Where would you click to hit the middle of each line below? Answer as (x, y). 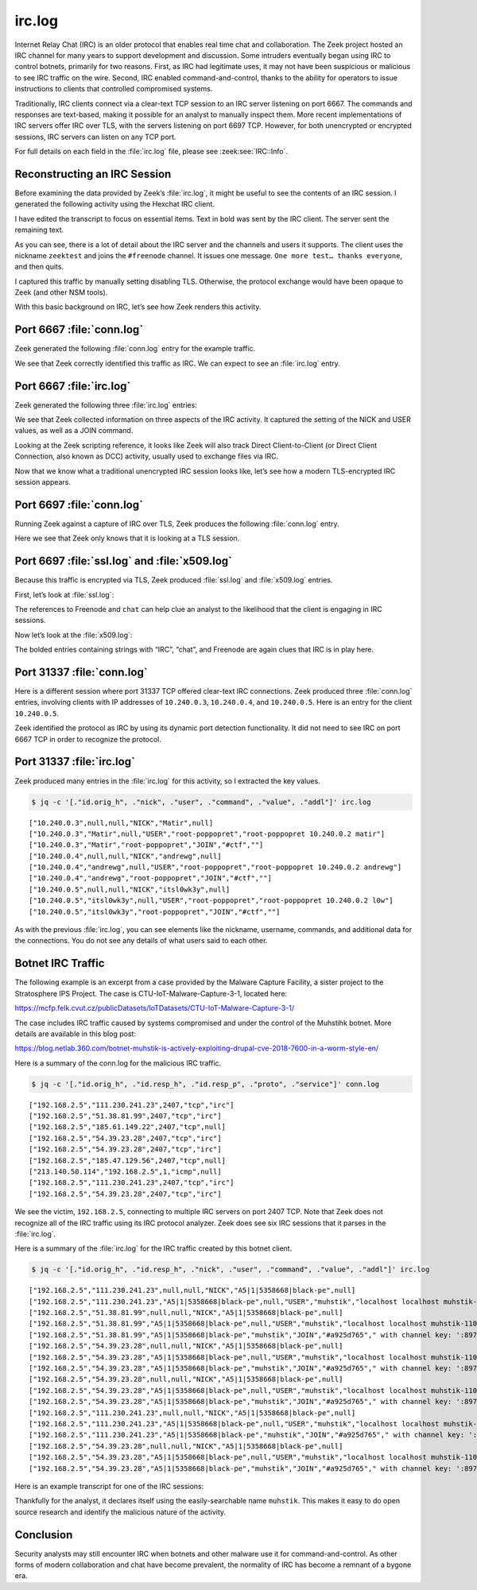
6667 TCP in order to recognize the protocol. (88, 739)
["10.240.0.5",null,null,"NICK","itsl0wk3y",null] (130, 889)
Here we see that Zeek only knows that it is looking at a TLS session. (127, 538)
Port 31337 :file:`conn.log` (81, 672)
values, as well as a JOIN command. (74, 431)
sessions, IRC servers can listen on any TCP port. (95, 137)
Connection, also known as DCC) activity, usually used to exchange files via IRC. (147, 456)
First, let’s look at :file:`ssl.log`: (64, 594)
